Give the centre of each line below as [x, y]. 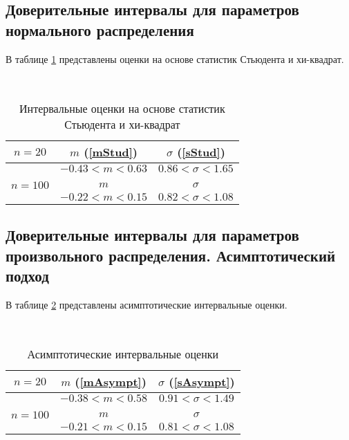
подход [27, 275]
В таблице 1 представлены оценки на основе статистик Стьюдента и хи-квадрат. [175, 58]
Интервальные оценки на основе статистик [122, 108]
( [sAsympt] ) [202, 381]
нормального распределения [100, 29]
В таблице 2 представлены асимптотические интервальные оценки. [147, 304]
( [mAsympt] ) [111, 381]
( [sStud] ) [201, 152]
